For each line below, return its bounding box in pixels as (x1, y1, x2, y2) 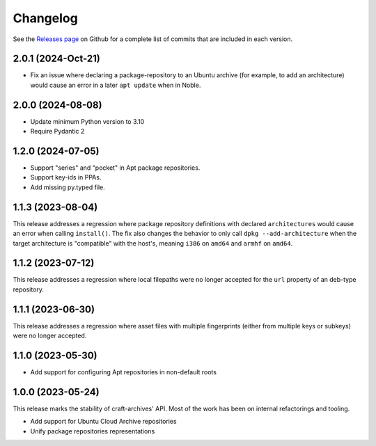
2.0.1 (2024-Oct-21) (13, 53, 100, 65)
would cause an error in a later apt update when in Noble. (30, 81, 201, 89)
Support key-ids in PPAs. (30, 173, 102, 182)
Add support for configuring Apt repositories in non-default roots (30, 368, 217, 376)
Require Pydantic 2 (30, 127, 85, 136)
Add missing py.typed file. (30, 183, 106, 191)
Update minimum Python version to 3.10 (30, 117, 145, 125)
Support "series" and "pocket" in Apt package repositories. (30, 164, 201, 172)
